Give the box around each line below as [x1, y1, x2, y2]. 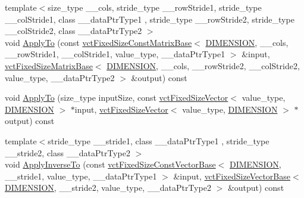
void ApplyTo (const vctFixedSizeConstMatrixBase [5, 36, 192, 48]
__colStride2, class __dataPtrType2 [5, 24, 142, 37]
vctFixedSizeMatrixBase [5, 59, 93, 72]
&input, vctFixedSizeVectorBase [173, 169, 291, 182]
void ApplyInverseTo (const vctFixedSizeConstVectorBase [5, 158, 216, 171]
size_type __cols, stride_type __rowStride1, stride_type [48, 1, 262, 13]
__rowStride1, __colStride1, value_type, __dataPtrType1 [5, 48, 225, 60]
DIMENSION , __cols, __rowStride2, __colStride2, [106, 59, 300, 72]
